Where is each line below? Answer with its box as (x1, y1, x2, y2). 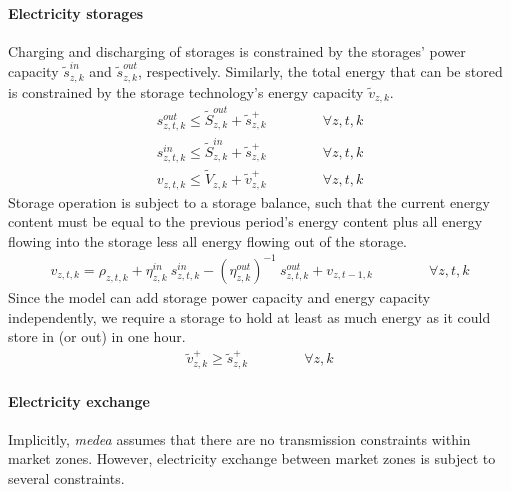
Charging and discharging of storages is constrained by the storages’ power (8, 40, 466, 61)
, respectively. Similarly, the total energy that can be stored (137, 61, 503, 82)
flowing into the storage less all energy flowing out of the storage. (8, 230, 408, 251)
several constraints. (8, 467, 125, 488)
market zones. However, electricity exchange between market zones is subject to (8, 448, 496, 469)
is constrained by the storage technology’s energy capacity (8, 81, 364, 102)
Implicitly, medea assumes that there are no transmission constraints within (8, 428, 471, 449)
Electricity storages (8, 2, 144, 23)
